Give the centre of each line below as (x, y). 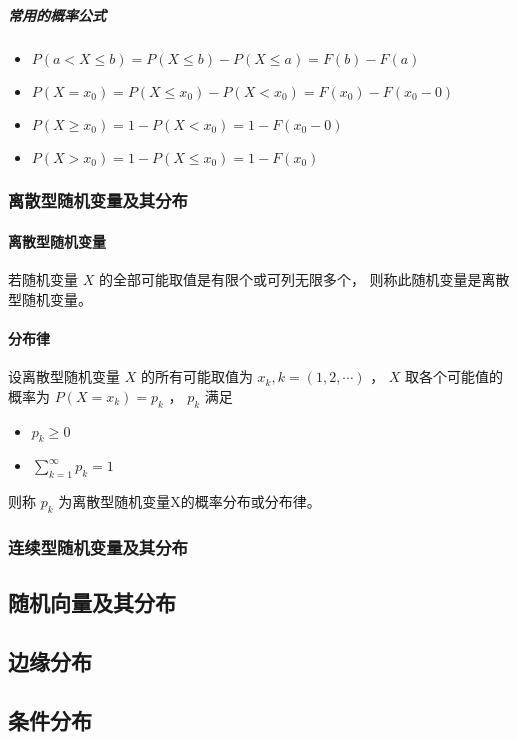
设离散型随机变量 (64, 376)
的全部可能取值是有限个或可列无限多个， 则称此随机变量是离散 (304, 279)
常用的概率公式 (57, 14)
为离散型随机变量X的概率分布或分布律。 (189, 501)
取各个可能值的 (454, 376)
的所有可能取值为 (196, 376)
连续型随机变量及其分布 (98, 546)
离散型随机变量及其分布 (98, 200)
